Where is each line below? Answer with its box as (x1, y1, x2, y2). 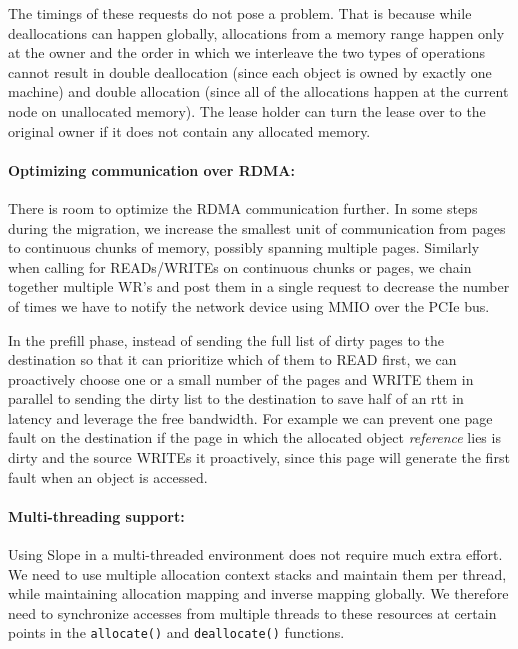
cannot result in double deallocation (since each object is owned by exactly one (8, 61, 492, 82)
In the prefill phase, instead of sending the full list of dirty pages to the (8, 329, 445, 350)
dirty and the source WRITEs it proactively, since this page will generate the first (8, 447, 510, 468)
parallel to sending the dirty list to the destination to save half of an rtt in (8, 388, 464, 409)
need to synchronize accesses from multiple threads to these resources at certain (8, 602, 497, 623)
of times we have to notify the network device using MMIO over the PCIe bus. (8, 295, 490, 316)
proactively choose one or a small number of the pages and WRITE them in (8, 368, 474, 389)
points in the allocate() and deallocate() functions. (8, 622, 345, 643)
